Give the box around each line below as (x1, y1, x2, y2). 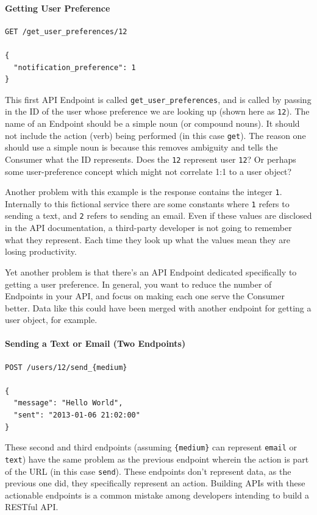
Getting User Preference (5, 1, 110, 14)
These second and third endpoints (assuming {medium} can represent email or (5, 441, 297, 453)
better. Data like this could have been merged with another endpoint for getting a (5, 301, 312, 314)
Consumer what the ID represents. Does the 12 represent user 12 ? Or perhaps (5, 152, 296, 165)
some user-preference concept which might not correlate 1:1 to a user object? (5, 165, 292, 177)
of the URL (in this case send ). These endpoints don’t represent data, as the (5, 464, 291, 477)
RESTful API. (5, 500, 59, 513)
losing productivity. (5, 245, 77, 258)
